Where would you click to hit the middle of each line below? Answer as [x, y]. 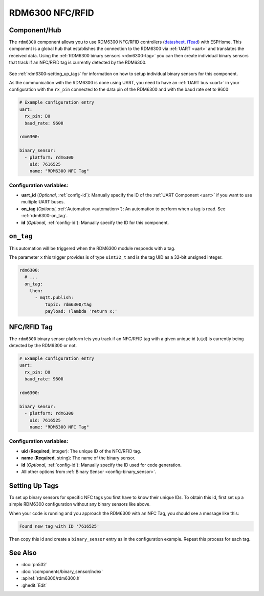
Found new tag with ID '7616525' [59, 526]
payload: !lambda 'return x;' [81, 311]
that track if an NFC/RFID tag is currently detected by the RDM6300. [78, 62]
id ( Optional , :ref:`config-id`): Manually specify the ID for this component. [95, 223]
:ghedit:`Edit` [34, 585]
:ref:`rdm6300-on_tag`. [44, 216]
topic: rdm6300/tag [68, 304]
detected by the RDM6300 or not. [43, 346]
